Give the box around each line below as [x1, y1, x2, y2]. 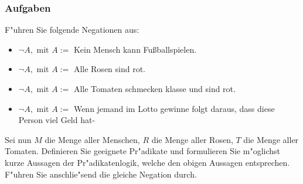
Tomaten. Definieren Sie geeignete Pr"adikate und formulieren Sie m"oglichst [5, 145, 280, 157]
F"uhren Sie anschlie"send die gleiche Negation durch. [5, 168, 197, 180]
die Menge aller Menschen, [45, 133, 140, 145]
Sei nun [5, 133, 32, 145]
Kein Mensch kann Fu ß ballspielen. [73, 43, 197, 55]
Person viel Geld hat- [18, 114, 96, 126]
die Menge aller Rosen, [151, 133, 233, 145]
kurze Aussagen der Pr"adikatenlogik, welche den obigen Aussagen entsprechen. [5, 156, 290, 168]
